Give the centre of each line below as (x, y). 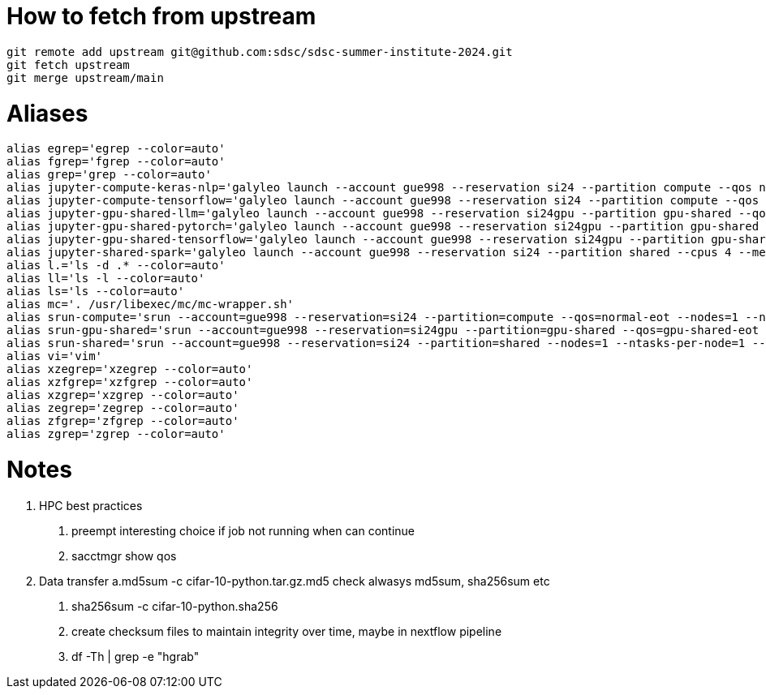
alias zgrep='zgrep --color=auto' (116, 434)
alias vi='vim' (55, 356)
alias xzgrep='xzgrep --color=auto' (123, 395)
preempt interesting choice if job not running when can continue (243, 530)
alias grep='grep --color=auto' (109, 175)
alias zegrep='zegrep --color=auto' (123, 408)
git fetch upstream (68, 64)
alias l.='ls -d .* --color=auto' (116, 266)
